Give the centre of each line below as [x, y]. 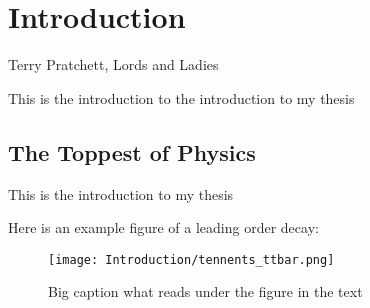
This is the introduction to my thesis [121, 193]
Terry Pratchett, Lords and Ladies [113, 64]
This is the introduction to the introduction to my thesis [181, 97]
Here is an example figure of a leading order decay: [163, 227]
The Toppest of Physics [132, 151]
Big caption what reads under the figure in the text [205, 291]
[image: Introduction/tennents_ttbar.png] [191, 259]
